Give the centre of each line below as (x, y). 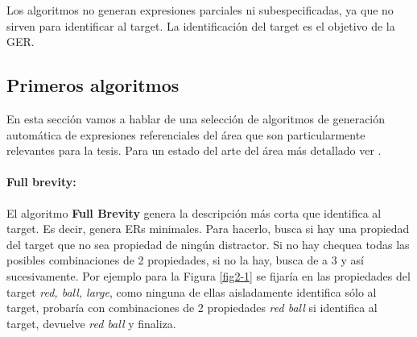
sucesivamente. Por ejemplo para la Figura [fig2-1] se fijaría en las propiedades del (208, 275)
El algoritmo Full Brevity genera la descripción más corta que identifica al (194, 212)
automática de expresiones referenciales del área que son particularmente (186, 134)
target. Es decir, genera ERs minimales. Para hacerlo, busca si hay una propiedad (208, 229)
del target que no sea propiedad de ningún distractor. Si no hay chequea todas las (208, 244)
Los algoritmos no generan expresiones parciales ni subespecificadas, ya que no (200, 10)
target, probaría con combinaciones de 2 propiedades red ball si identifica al (192, 308)
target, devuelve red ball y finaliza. (91, 323)
